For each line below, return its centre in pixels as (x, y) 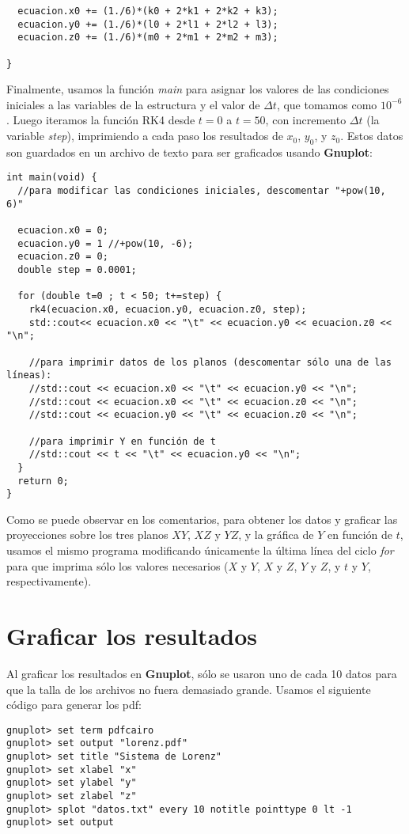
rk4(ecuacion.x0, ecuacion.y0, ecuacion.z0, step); (168, 310)
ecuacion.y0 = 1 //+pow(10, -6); (106, 243)
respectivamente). (49, 581)
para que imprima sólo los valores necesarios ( (117, 565)
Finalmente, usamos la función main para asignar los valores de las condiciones (198, 89)
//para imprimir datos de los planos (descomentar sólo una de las (210, 362)
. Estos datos (372, 136)
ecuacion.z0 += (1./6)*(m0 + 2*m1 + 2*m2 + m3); (148, 38)
